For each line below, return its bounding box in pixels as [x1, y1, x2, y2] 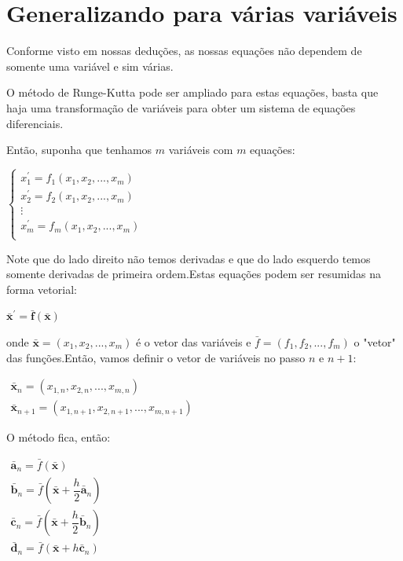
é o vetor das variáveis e [135, 333, 251, 350]
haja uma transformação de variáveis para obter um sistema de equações [6, 99, 356, 115]
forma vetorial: [6, 280, 77, 297]
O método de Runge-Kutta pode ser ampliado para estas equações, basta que [6, 84, 379, 101]
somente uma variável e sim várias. [6, 57, 174, 74]
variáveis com [168, 141, 233, 158]
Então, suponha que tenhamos [6, 141, 152, 158]
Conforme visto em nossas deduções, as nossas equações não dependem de [6, 42, 362, 59]
